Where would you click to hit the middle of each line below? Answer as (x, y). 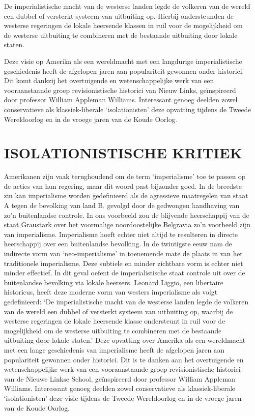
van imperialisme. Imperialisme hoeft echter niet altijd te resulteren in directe (121, 234)
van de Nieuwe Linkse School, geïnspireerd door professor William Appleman (120, 378)
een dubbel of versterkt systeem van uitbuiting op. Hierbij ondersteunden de (119, 15)
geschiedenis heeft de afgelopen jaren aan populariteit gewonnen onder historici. (124, 71)
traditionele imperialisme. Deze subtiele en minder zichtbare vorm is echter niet (124, 263)
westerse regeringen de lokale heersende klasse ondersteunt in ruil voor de (114, 321)
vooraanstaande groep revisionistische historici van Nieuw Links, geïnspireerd (120, 90)
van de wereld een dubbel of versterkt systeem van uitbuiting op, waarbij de (118, 311)
